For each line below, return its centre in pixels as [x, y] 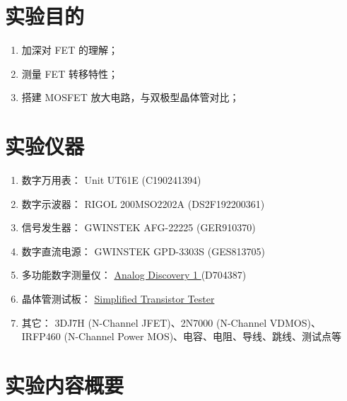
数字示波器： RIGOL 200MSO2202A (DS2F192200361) [143, 203]
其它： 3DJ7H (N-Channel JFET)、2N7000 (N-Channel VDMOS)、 [171, 322]
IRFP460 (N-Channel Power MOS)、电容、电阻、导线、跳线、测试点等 [182, 336]
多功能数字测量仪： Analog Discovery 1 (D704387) [134, 275]
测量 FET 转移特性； [70, 73]
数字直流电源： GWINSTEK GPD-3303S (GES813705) [143, 251]
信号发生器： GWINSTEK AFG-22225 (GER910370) [139, 227]
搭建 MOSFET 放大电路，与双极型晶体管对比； [130, 97]
